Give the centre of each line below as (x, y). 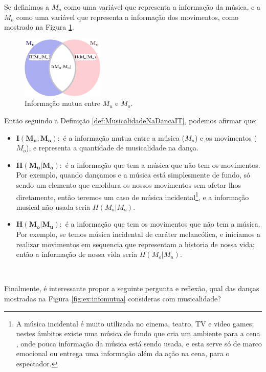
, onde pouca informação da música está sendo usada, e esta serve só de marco (139, 343)
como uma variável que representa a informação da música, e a (162, 7)
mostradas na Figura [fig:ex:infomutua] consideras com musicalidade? (113, 298)
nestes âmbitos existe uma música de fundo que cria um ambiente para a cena (138, 333)
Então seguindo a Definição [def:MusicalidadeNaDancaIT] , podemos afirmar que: (131, 121)
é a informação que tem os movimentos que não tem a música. (163, 224)
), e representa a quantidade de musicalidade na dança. (112, 148)
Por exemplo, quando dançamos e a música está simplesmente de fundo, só (133, 175)
